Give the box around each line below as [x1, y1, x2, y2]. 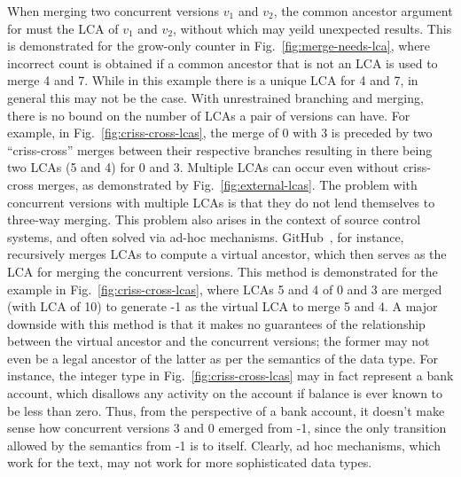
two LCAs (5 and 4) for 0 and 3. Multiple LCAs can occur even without [7, 158, 399, 176]
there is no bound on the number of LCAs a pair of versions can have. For [7, 106, 410, 124]
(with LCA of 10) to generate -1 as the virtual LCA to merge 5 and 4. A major [7, 297, 438, 316]
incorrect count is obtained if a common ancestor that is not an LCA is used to [7, 53, 438, 72]
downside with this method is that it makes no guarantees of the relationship [7, 314, 426, 332]
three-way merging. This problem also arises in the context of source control [7, 210, 421, 229]
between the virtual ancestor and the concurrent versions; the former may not [7, 332, 430, 350]
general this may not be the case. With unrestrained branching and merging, [7, 88, 424, 106]
